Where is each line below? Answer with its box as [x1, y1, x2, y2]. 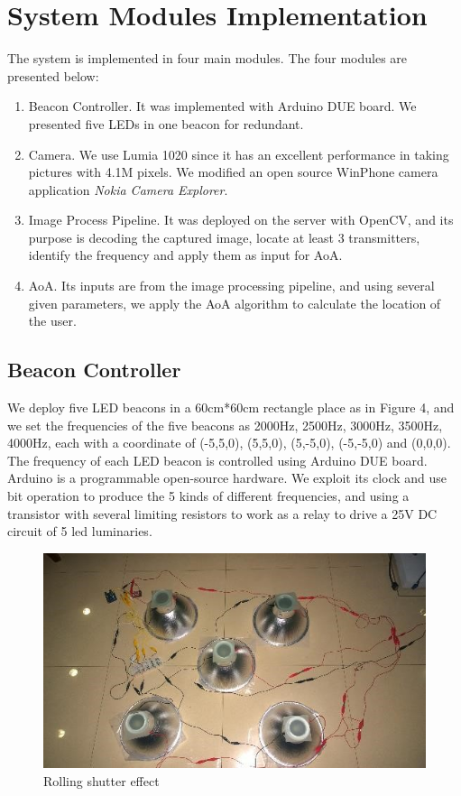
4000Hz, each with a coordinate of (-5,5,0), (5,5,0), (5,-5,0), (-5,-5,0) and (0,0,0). [7, 433, 451, 452]
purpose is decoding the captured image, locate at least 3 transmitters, [28, 227, 420, 246]
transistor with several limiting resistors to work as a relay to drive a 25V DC [7, 504, 438, 523]
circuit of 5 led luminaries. [7, 522, 152, 541]
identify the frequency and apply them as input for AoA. [28, 245, 343, 264]
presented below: [7, 66, 99, 85]
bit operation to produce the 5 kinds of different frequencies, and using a [7, 486, 410, 505]
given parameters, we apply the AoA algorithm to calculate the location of [28, 293, 441, 312]
